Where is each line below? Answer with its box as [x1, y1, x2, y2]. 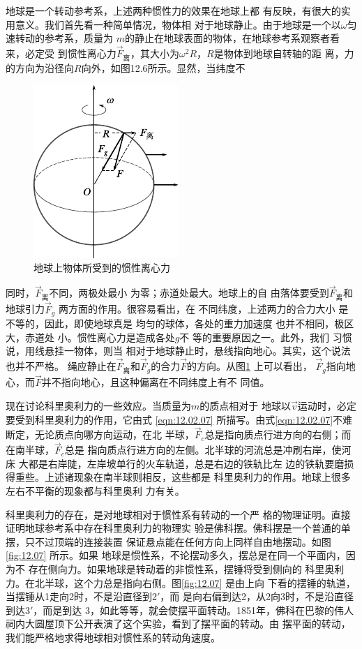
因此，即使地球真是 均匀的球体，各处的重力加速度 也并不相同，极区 [44, 316, 354, 331]
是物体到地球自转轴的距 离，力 [213, 46, 354, 60]
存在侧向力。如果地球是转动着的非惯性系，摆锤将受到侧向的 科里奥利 [28, 562, 345, 576]
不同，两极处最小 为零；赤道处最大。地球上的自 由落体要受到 [49, 285, 329, 300]
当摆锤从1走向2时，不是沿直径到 [6, 589, 152, 604]
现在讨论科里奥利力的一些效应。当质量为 [6, 398, 191, 413]
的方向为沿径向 [6, 61, 74, 75]
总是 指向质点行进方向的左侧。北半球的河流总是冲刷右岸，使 [64, 442, 342, 457]
